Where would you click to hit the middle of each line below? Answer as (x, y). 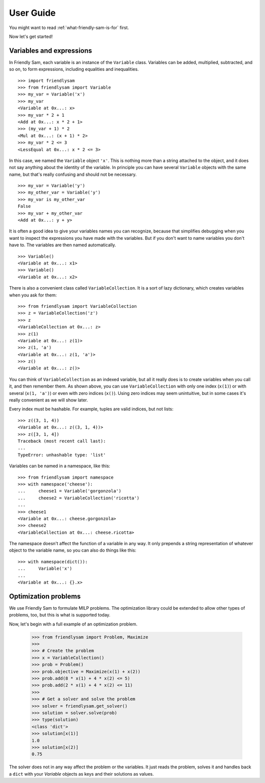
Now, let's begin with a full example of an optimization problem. (73, 624)
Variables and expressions (51, 50)
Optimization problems (45, 596)
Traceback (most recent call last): (62, 441)
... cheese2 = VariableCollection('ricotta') (79, 498)
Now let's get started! (31, 36)
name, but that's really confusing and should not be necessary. (73, 174)
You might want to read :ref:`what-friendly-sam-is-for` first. (69, 28)
